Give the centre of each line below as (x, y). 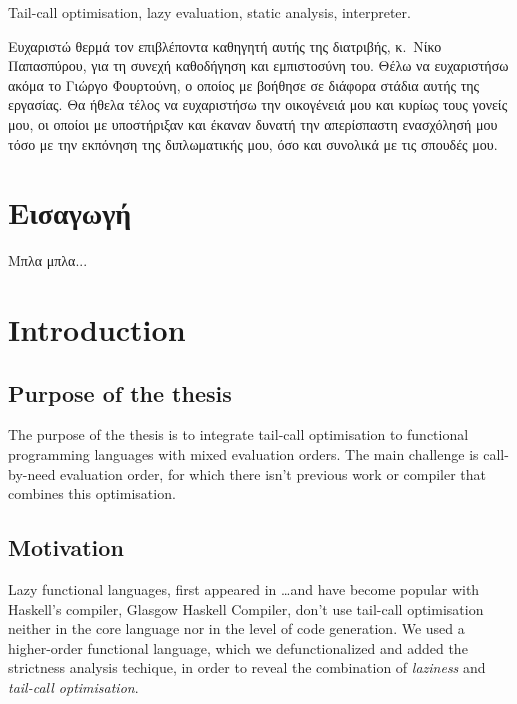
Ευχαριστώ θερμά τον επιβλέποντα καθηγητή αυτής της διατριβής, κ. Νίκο (225, 45)
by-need (32, 473)
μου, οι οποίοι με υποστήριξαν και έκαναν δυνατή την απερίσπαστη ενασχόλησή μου (253, 123)
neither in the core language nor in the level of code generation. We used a (236, 628)
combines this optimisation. (92, 493)
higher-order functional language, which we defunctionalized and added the (238, 647)
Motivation (66, 547)
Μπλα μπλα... (48, 260)
